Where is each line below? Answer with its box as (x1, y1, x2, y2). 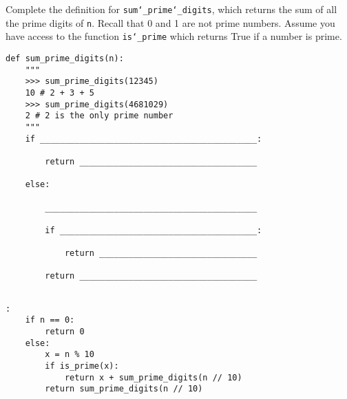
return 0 (45, 327, 85, 337)
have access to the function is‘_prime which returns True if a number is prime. (6, 29, 342, 43)
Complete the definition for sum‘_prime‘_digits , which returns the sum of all (6, 2, 337, 16)
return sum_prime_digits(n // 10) (45, 384, 203, 394)
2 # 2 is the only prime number (25, 111, 173, 121)
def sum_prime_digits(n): (6, 53, 124, 63)
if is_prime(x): (45, 361, 119, 371)
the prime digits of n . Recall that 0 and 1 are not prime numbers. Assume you (6, 15, 335, 30)
